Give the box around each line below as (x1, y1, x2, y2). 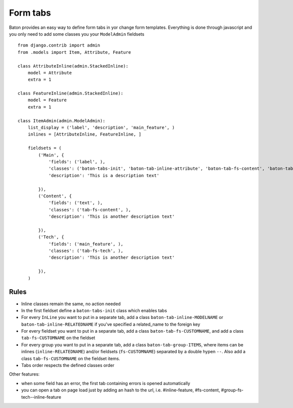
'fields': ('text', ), (48, 200, 103, 205)
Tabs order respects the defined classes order (21, 363, 115, 368)
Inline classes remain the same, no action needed (21, 301, 121, 307)
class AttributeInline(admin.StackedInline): (18, 63, 129, 68)
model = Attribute (27, 70, 72, 75)
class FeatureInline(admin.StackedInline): (18, 91, 124, 96)
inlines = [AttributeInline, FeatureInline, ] (27, 132, 142, 137)
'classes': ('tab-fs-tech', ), (48, 248, 124, 254)
